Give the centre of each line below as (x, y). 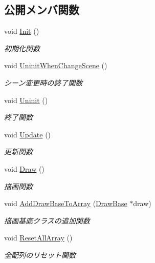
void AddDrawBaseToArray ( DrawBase (66, 203)
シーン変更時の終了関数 (43, 82)
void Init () (22, 31)
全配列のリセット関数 (40, 255)
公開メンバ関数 (42, 9)
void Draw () (24, 168)
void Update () (28, 134)
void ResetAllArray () (38, 238)
